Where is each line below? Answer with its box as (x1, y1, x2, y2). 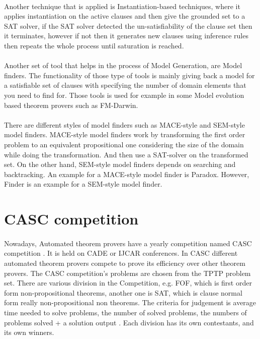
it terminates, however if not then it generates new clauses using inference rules (4, 30, 248, 41)
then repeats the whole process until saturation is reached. (4, 40, 184, 50)
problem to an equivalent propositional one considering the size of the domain (4, 139, 244, 149)
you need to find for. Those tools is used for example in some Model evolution (4, 89, 244, 100)
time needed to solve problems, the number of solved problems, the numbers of (4, 307, 247, 317)
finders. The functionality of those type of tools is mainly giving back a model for (4, 70, 255, 80)
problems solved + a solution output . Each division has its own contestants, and (4, 317, 254, 327)
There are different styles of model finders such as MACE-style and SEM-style (4, 119, 245, 130)
